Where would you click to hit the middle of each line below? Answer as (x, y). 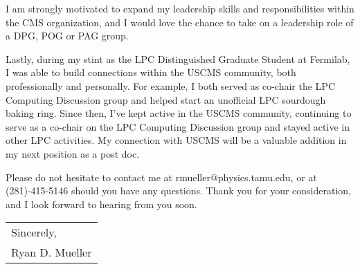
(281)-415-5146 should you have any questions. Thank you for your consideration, (179, 191)
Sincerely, (34, 232)
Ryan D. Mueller (52, 252)
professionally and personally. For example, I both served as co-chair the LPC (171, 85)
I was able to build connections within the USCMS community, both (151, 72)
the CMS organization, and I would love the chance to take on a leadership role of (180, 22)
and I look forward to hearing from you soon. (101, 204)
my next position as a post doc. (73, 153)
